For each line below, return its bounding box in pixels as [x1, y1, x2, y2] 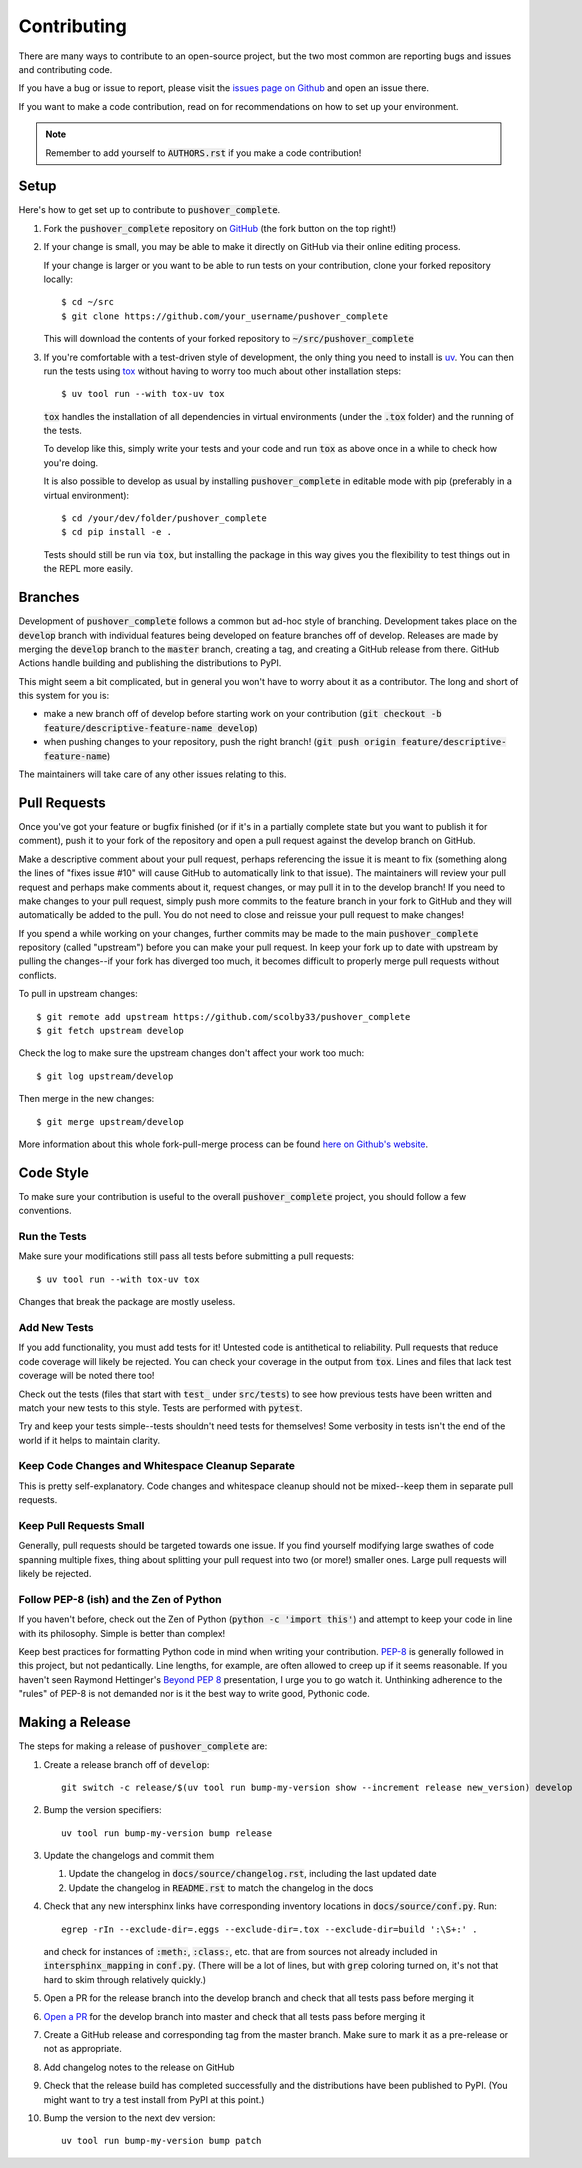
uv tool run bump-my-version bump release [61, 1827, 273, 1839]
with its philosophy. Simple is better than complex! [18, 1627, 226, 1639]
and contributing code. [18, 63, 113, 75]
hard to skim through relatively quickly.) [43, 1973, 207, 1985]
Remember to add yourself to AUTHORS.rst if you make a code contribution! [45, 146, 362, 159]
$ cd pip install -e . [61, 526, 173, 538]
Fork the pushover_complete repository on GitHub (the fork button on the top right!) [43, 222, 397, 234]
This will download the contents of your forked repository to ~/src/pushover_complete [43, 333, 415, 345]
